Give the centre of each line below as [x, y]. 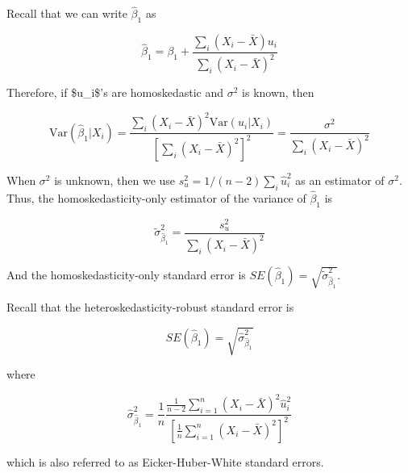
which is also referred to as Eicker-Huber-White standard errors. [165, 461]
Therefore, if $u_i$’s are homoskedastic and [115, 92]
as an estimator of [340, 180]
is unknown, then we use [115, 180]
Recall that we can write [67, 13]
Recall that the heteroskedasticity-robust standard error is [150, 307]
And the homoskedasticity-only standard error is [126, 275]
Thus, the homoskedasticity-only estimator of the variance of [156, 197]
